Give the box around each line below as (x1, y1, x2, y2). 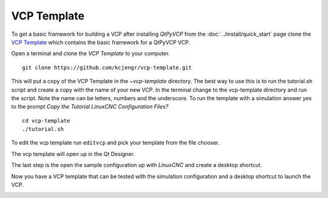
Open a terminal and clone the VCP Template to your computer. (11, 50, 170, 57)
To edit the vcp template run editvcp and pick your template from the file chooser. (11, 139, 220, 146)
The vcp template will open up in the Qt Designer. (11, 150, 135, 157)
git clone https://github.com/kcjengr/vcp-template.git (22, 64, 192, 71)
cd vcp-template (22, 117, 70, 124)
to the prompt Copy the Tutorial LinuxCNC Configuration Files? (11, 103, 169, 111)
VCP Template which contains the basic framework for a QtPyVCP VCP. (11, 38, 191, 46)
